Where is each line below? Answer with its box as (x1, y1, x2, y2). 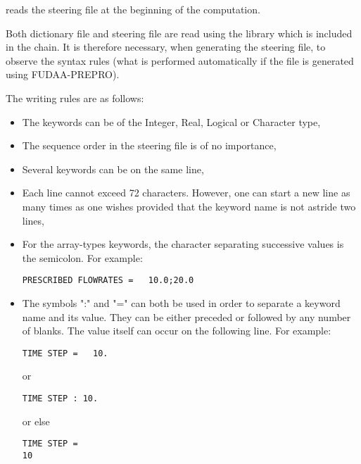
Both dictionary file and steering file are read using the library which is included (6, 25, 353, 40)
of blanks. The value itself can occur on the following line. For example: (22, 323, 331, 338)
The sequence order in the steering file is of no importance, (22, 138, 277, 153)
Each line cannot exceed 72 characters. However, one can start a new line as (22, 185, 350, 200)
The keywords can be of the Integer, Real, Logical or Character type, (22, 114, 321, 129)
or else (22, 413, 50, 428)
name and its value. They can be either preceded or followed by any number (22, 309, 351, 324)
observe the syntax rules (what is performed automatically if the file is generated (6, 53, 354, 68)
